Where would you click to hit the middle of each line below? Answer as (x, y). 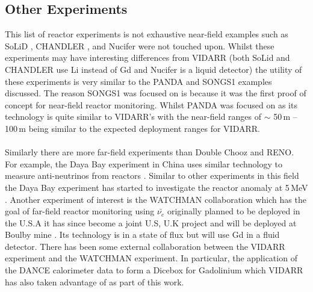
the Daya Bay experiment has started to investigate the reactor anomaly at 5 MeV (156, 187)
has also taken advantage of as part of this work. (95, 281)
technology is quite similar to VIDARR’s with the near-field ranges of (133, 116)
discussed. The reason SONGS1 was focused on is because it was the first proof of (156, 93)
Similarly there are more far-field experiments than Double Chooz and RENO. (150, 152)
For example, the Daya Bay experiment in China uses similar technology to (144, 163)
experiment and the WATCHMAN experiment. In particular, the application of (151, 258)
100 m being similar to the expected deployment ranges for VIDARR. (132, 128)
